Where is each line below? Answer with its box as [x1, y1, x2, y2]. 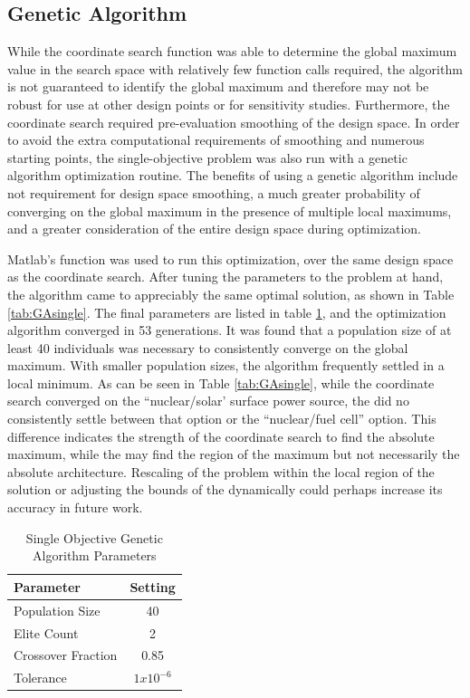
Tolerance [14, 668, 67, 687]
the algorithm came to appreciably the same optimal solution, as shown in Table [7, 284, 455, 303]
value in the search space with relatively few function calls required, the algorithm [7, 59, 463, 78]
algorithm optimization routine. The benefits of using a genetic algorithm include [7, 166, 458, 185]
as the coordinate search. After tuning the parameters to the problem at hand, [7, 267, 444, 286]
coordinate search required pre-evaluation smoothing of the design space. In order [7, 112, 460, 131]
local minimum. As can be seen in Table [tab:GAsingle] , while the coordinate [7, 373, 435, 392]
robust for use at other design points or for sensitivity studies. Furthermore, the [7, 94, 450, 113]
